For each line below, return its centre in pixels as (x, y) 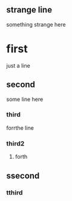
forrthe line (20, 128)
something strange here (36, 24)
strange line (29, 10)
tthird (15, 193)
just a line (18, 65)
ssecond (23, 175)
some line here (25, 99)
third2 (15, 143)
